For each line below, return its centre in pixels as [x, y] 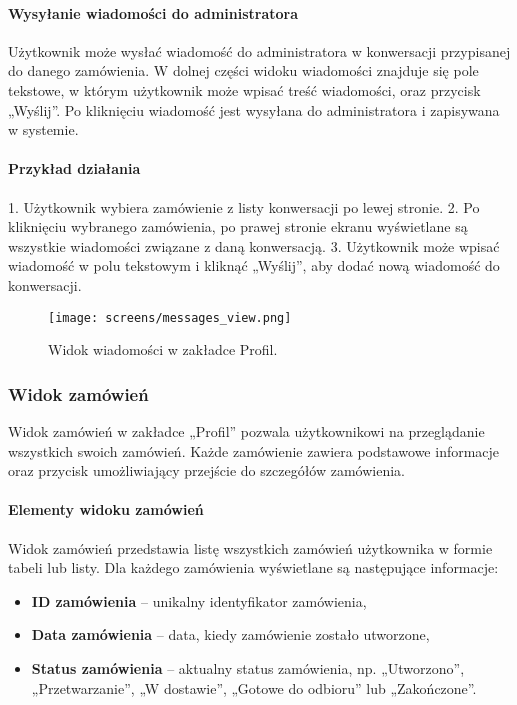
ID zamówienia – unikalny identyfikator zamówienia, [199, 600]
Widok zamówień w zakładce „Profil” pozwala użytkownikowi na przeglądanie [246, 431]
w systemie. [43, 129]
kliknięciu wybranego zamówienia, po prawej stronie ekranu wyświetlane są [238, 226]
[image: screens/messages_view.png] [170, 317]
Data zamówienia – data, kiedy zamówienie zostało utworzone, [230, 634]
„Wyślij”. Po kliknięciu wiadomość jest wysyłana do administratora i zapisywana [254, 109]
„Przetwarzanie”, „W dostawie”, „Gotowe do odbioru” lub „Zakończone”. [254, 687]
